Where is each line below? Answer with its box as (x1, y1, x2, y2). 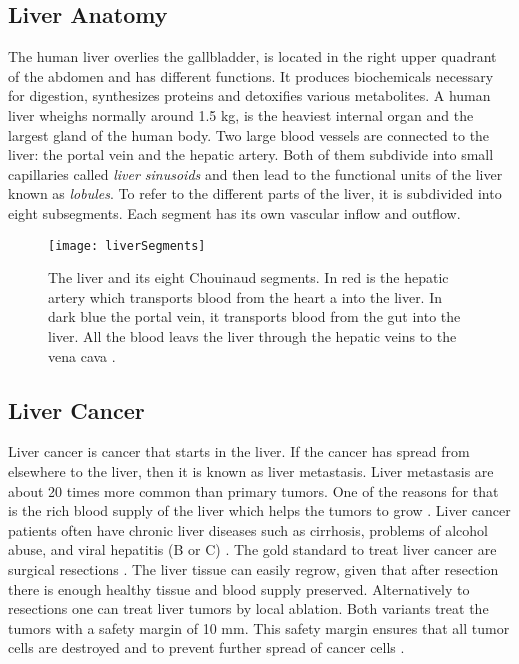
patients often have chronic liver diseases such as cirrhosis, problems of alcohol (8, 519, 488, 540)
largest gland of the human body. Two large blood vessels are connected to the (8, 124, 490, 145)
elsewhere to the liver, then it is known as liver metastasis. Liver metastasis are (8, 460, 494, 481)
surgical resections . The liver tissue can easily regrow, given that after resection (8, 558, 499, 579)
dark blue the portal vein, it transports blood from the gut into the (48, 306, 461, 327)
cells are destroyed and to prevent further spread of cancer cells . (8, 637, 405, 658)
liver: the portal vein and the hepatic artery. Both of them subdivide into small (8, 144, 494, 165)
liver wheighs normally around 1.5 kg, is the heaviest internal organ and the (8, 104, 474, 125)
